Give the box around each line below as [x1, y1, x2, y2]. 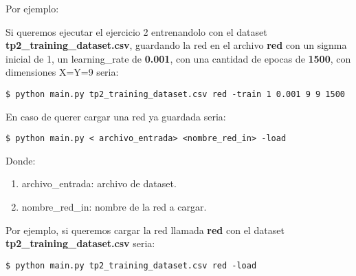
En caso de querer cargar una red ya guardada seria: [5, 109, 226, 123]
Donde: [5, 153, 36, 167]
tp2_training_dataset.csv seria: [5, 236, 155, 251]
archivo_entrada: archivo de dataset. [21, 176, 177, 191]
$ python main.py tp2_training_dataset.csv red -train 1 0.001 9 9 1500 [5, 89, 345, 99]
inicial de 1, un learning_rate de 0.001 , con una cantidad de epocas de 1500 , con [5, 51, 351, 65]
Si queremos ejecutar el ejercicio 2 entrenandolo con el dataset [5, 24, 267, 39]
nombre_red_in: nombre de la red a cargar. [21, 200, 207, 214]
